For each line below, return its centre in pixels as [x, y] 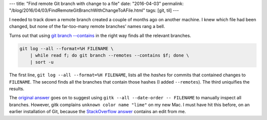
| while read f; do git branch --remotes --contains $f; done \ [110, 55]
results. [17, 89]
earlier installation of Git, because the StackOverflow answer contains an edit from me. [98, 112]
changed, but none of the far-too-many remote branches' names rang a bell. [87, 27]
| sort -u [42, 62]
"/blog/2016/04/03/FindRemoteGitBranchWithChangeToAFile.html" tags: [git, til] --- [94, 10]
